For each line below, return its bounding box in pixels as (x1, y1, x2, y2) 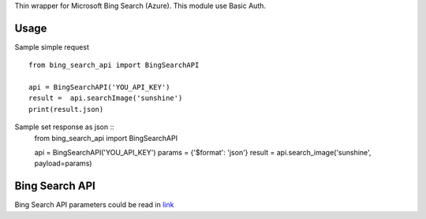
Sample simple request (14, 42, 90, 51)
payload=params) (34, 158, 92, 169)
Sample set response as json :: (14, 122, 114, 132)
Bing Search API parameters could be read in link (14, 200, 174, 210)
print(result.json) (28, 105, 104, 113)
